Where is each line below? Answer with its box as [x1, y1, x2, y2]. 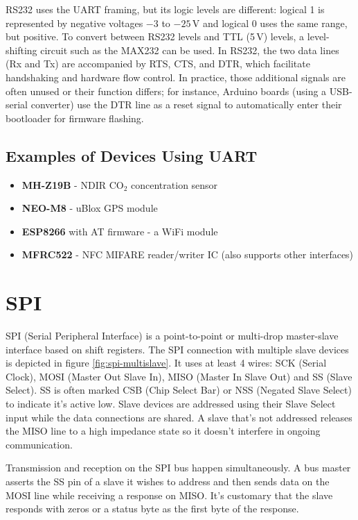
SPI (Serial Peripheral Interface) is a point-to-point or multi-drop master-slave [6, 328, 339, 343]
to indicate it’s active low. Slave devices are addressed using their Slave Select [6, 396, 336, 411]
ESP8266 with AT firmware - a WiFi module [21, 224, 218, 238]
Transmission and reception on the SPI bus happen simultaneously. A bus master [6, 460, 351, 475]
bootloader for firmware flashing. [6, 110, 144, 125]
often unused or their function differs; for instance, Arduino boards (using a [6, 83, 327, 98]
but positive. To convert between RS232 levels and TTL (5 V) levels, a [6, 29, 305, 44]
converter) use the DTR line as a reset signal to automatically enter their [30, 97, 342, 112]
